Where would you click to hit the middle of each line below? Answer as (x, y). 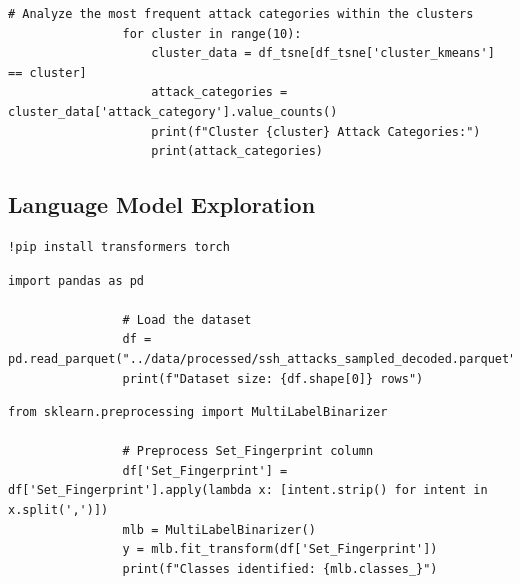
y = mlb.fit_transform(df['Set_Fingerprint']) (280, 549)
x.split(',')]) (58, 510)
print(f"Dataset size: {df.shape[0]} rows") (273, 378)
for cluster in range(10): (212, 33)
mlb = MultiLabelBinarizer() (219, 529)
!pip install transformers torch (119, 246)
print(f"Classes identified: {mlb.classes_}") (280, 568)
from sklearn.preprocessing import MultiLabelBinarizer (198, 412)
